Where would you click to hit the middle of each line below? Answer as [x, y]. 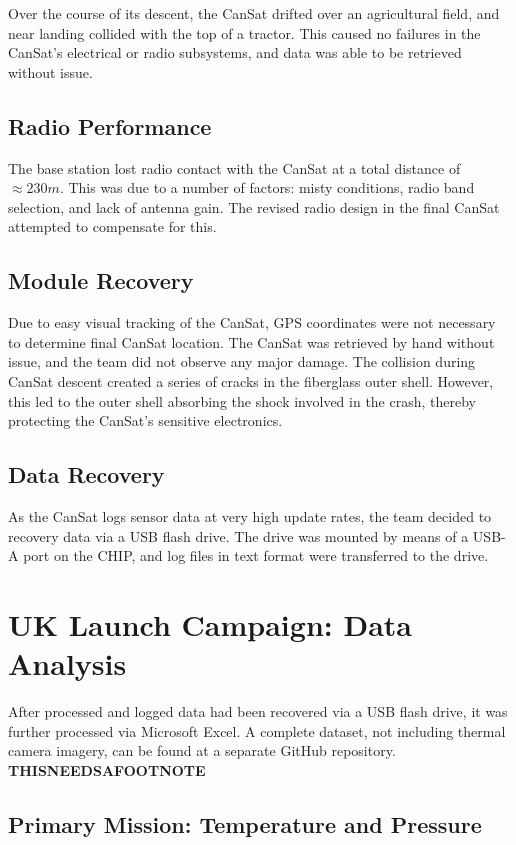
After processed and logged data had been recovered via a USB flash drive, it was [258, 711]
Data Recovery [86, 474]
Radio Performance [110, 125]
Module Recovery [101, 280]
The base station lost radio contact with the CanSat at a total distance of [234, 167]
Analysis [67, 663]
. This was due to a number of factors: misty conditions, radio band [267, 187]
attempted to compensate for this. [112, 226]
